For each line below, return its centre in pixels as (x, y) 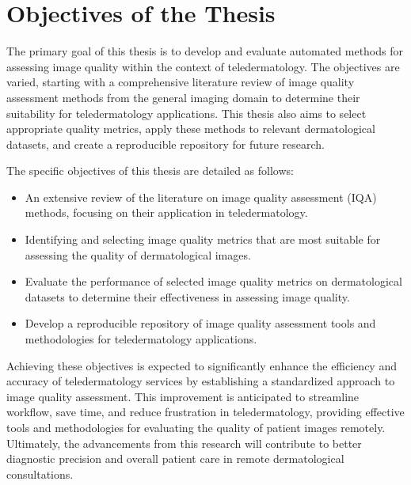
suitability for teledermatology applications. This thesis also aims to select (186, 113)
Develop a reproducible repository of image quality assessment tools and (200, 323)
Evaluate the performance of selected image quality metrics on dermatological (213, 281)
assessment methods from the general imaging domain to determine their (183, 97)
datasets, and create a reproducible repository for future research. (166, 144)
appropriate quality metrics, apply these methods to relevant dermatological (191, 129)
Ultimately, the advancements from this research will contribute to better (184, 443)
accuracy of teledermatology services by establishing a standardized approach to (201, 381)
